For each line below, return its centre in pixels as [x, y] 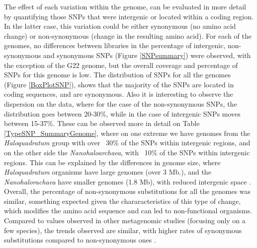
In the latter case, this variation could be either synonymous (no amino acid [120, 26]
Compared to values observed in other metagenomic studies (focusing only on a [125, 220]
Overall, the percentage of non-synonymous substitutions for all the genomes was [128, 191]
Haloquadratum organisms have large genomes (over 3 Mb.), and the [108, 172]
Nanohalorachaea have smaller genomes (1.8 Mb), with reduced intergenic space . [128, 181]
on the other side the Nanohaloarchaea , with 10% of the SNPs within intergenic [127, 152]
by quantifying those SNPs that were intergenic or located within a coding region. [129, 16]
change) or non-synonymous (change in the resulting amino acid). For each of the [128, 35]
